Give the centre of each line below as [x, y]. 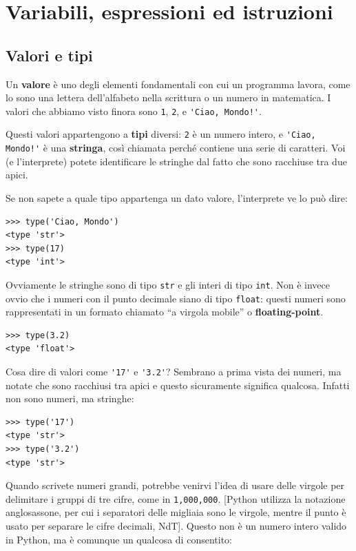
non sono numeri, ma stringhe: [70, 398]
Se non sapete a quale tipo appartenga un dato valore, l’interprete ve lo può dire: [177, 197]
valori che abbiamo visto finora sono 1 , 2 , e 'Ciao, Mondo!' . [134, 111]
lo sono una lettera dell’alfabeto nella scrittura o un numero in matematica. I [168, 97]
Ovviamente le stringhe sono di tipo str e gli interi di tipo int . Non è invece [168, 284]
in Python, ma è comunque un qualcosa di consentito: [119, 539]
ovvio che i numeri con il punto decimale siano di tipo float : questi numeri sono [176, 298]
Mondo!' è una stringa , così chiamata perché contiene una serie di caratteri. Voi [176, 148]
